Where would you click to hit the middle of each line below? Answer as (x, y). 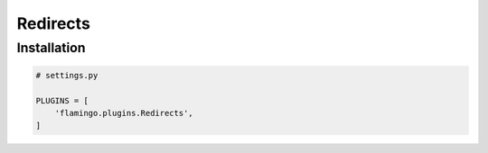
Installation (51, 48)
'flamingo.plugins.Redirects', (124, 113)
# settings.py (67, 75)
